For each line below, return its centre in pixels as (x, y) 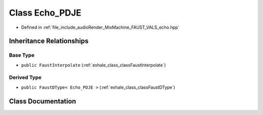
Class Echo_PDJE (45, 13)
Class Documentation (43, 101)
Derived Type (25, 77)
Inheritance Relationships (49, 41)
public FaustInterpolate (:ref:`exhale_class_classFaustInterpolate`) (94, 65)
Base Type (22, 55)
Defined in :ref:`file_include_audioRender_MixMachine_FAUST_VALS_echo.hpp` (100, 27)
